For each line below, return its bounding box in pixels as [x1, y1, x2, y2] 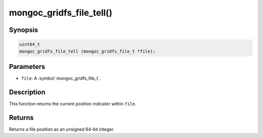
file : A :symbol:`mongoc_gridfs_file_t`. [21, 75, 101, 81]
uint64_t [19, 42, 40, 47]
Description [9, 88, 46, 96]
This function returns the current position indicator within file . [9, 101, 136, 106]
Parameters [9, 62, 45, 70]
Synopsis [9, 26, 38, 34]
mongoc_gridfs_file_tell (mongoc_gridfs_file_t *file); [19, 49, 156, 54]
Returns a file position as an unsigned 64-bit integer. [9, 126, 114, 132]
